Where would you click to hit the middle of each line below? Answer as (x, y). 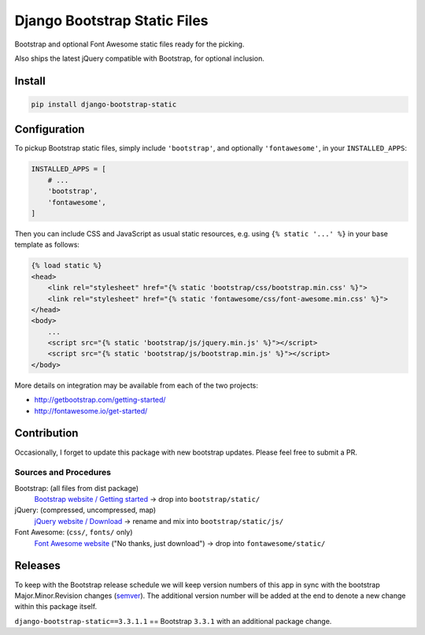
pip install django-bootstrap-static (104, 104)
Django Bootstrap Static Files (111, 20)
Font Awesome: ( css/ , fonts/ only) (74, 533)
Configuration (50, 130)
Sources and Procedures (63, 473)
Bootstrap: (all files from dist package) (77, 488)
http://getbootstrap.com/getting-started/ (100, 400)
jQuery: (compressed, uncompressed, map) (85, 510)
